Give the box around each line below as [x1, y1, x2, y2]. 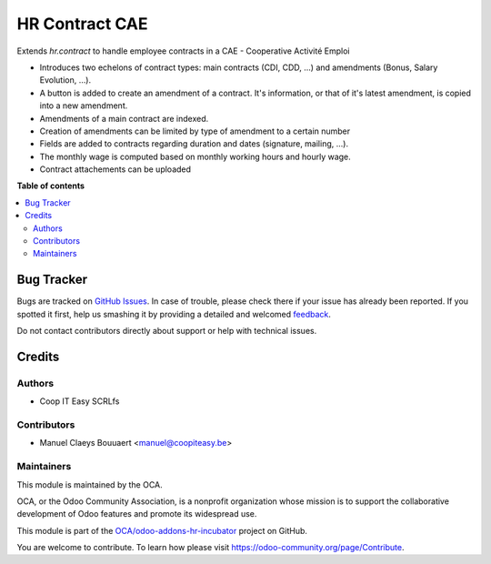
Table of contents [16, 180, 85, 191]
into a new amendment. [39, 100, 128, 111]
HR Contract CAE [16, 14, 149, 34]
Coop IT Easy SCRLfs [39, 396, 120, 407]
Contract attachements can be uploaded [39, 164, 191, 175]
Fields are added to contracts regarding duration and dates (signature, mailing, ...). [39, 138, 349, 149]
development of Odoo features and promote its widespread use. [16, 509, 257, 519]
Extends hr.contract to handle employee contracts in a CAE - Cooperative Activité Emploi [16, 45, 350, 56]
